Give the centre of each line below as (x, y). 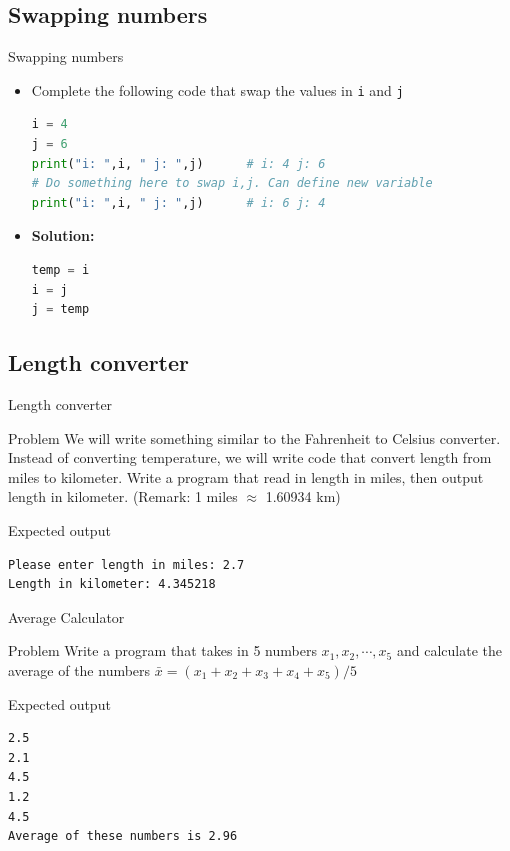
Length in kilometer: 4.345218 (112, 584)
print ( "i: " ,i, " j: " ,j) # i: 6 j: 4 (178, 202)
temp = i (60, 270)
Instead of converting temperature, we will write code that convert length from (250, 457)
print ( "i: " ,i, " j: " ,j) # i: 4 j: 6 (178, 163)
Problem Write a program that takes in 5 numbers (162, 650)
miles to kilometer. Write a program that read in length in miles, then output (246, 476)
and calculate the (449, 650)
